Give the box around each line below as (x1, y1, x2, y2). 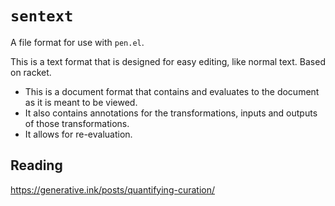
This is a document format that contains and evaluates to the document (24, 85, 320, 97)
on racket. (10, 66, 52, 78)
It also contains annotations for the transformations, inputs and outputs (24, 107, 318, 119)
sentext (10, 7, 74, 26)
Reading (10, 157, 63, 174)
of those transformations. (24, 117, 130, 129)
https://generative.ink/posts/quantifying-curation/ (10, 183, 216, 196)
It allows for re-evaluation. (24, 128, 133, 140)
